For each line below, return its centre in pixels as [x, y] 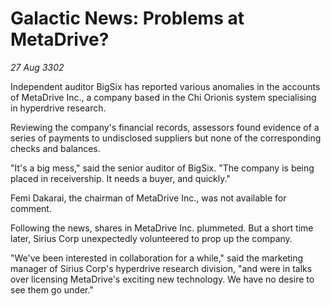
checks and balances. [55, 148]
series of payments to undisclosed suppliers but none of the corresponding [166, 138]
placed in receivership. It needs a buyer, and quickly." [120, 178]
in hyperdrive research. [58, 108]
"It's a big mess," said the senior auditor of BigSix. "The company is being [162, 168]
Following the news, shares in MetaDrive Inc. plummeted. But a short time [162, 228]
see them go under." [52, 289]
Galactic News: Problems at [127, 18]
